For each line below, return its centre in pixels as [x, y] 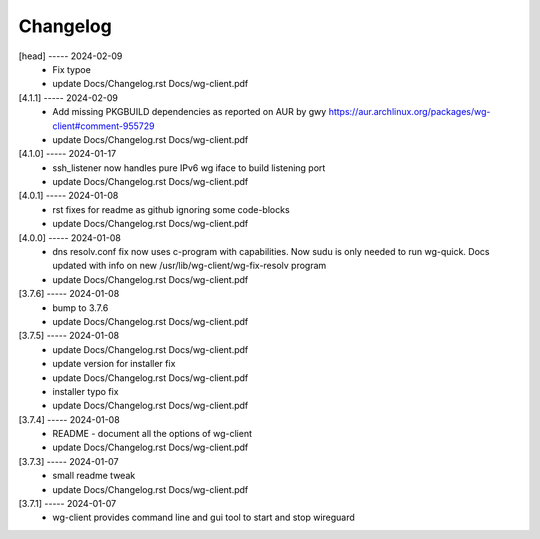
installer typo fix [85, 391]
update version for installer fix [114, 364]
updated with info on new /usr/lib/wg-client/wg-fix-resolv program [189, 266]
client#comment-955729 [103, 126]
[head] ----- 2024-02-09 [70, 56]
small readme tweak [94, 476]
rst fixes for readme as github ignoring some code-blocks [171, 209]
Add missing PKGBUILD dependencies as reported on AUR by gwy [189, 112]
